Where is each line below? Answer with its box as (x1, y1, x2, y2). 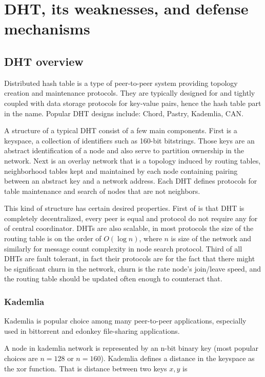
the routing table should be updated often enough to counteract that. (4, 273, 222, 284)
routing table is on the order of (4, 233, 101, 244)
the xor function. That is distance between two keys (4, 363, 167, 373)
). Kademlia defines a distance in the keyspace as (100, 353, 255, 364)
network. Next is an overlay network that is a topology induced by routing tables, (4, 155, 261, 166)
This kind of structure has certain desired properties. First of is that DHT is (4, 203, 244, 213)
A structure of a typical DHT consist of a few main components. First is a (4, 125, 237, 136)
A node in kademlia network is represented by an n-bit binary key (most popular (4, 343, 258, 353)
